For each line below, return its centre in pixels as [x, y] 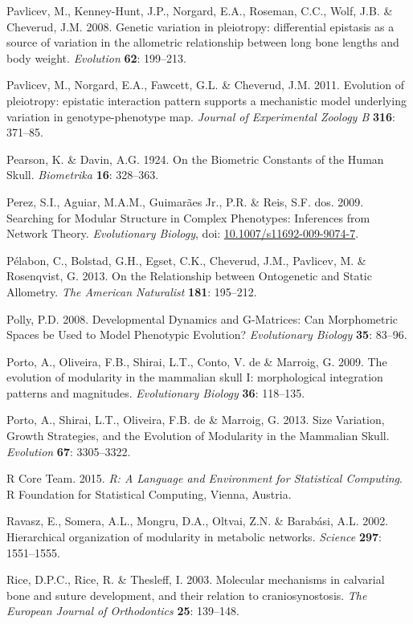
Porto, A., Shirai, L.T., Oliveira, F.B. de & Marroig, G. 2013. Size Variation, [196, 420]
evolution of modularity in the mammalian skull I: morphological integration [195, 377]
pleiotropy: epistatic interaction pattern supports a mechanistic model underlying [206, 100]
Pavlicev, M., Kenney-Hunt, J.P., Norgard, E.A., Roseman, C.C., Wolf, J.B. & [200, 10]
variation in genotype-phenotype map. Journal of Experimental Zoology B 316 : [201, 116]
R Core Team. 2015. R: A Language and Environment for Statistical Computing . [204, 478]
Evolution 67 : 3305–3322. [69, 451]
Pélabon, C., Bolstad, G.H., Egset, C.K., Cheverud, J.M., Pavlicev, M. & [186, 260]
